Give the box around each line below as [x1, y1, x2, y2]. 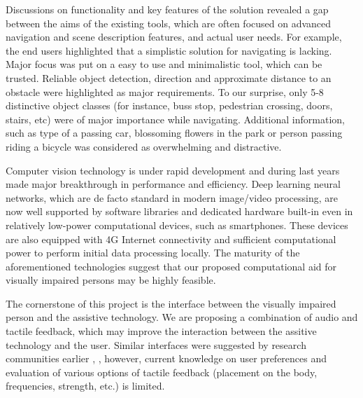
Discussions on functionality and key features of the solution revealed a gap [6, 2, 329, 16]
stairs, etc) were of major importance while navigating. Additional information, [6, 111, 345, 126]
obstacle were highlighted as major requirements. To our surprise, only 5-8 [6, 84, 324, 99]
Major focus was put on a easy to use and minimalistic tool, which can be [6, 57, 322, 71]
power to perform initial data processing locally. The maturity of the [6, 245, 300, 260]
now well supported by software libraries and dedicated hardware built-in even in [6, 204, 353, 219]
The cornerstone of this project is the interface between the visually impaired [6, 296, 336, 310]
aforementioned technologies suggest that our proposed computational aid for [6, 259, 336, 273]
